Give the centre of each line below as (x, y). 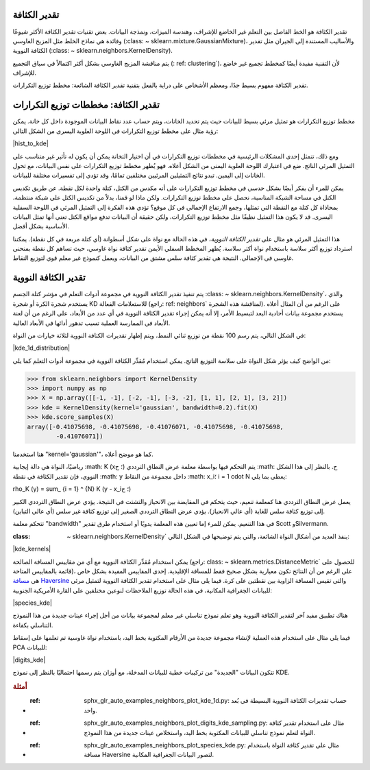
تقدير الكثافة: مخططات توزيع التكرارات (86, 105)
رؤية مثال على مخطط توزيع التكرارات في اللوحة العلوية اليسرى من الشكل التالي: (115, 131)
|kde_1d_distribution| (41, 348)
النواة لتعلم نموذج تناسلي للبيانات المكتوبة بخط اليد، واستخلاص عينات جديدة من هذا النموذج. (199, 732)
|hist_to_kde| (31, 143)
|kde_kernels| (32, 549)
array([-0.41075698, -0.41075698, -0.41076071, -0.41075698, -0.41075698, (156, 426)
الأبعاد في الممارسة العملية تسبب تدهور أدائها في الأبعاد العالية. (91, 323)
